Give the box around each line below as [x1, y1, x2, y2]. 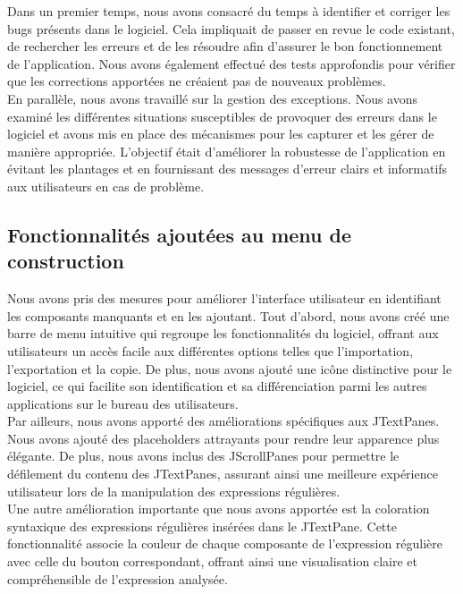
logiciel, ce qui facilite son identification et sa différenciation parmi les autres [7, 377, 427, 395]
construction [7, 247, 124, 275]
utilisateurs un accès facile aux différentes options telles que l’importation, [7, 341, 414, 360]
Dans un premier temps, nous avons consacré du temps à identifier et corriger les [7, 2, 450, 20]
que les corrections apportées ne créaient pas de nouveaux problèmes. [7, 72, 386, 90]
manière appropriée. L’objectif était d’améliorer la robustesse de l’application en [7, 141, 446, 160]
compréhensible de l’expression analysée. [7, 569, 228, 588]
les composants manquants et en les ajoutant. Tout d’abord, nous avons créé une [7, 306, 450, 325]
